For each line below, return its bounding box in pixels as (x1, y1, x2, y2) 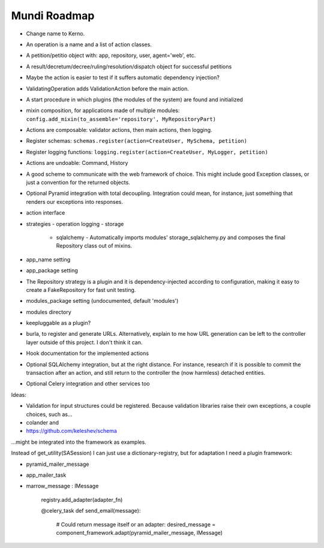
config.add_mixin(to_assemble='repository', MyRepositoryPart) (26, 116, 216, 122)
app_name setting (26, 255, 71, 263)
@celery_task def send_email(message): (41, 507, 141, 514)
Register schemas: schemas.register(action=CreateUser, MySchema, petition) (26, 137, 248, 144)
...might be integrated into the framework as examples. (11, 438, 146, 445)
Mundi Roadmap (11, 9, 95, 22)
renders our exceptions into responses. (26, 198, 123, 205)
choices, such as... (26, 411, 73, 418)
